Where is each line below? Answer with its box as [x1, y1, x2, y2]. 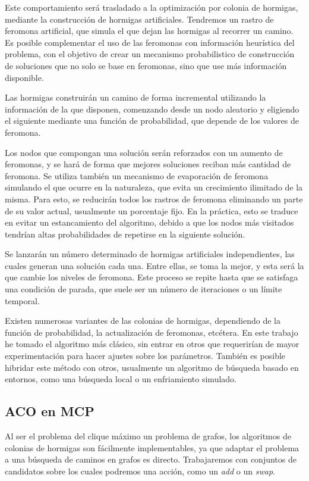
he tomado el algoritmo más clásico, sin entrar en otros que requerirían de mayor [5, 338, 299, 350]
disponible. [5, 71, 44, 83]
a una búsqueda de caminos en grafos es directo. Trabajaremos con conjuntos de [5, 453, 297, 466]
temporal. [5, 294, 40, 307]
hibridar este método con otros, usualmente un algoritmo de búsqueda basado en [5, 361, 299, 373]
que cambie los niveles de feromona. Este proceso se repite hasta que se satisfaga [5, 271, 298, 283]
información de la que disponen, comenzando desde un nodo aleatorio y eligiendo [5, 102, 299, 115]
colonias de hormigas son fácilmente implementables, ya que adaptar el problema [5, 441, 299, 454]
